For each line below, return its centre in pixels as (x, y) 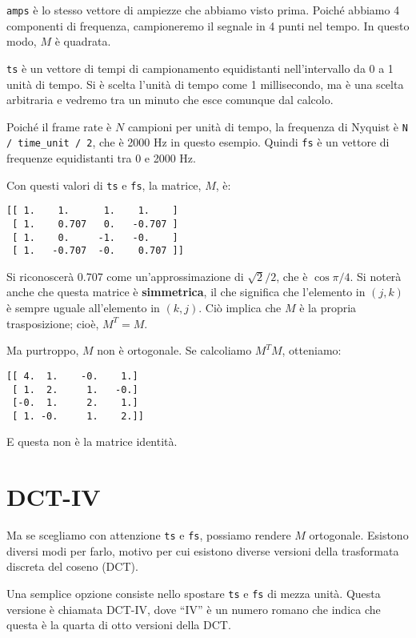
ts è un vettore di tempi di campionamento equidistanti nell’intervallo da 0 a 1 (200, 68)
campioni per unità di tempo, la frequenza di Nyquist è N (268, 126)
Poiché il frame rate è (59, 126)
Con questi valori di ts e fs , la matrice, (104, 185)
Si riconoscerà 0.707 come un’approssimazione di (125, 276)
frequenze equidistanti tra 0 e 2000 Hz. (101, 158)
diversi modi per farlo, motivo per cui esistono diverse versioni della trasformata (203, 550)
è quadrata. (83, 41)
